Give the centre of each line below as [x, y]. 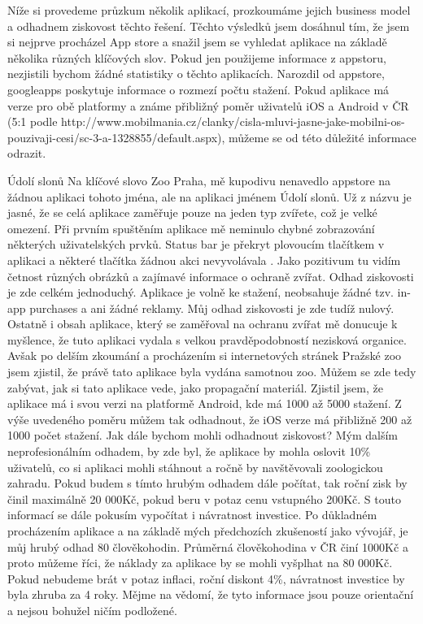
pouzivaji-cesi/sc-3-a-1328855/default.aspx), [116, 137]
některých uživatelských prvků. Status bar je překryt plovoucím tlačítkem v [196, 244]
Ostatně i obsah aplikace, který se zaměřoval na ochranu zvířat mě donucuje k [203, 324]
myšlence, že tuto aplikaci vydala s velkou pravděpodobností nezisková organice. [207, 339]
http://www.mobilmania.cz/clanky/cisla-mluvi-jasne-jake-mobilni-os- [233, 121]
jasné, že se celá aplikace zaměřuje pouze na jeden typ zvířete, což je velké [192, 212]
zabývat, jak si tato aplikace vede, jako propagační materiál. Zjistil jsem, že [195, 387]
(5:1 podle [33, 121]
